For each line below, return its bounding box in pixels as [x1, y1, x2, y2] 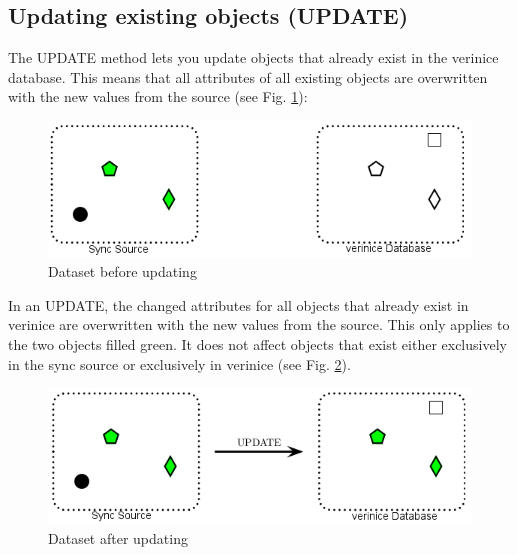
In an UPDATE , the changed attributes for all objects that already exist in [8, 294, 469, 315]
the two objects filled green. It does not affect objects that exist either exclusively [8, 333, 507, 354]
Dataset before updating [48, 261, 197, 282]
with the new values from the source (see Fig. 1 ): [8, 86, 308, 107]
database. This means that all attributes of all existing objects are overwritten [8, 66, 488, 87]
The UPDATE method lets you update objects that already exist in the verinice [8, 47, 499, 68]
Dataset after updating [48, 528, 188, 549]
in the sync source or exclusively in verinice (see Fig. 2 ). [8, 353, 351, 374]
